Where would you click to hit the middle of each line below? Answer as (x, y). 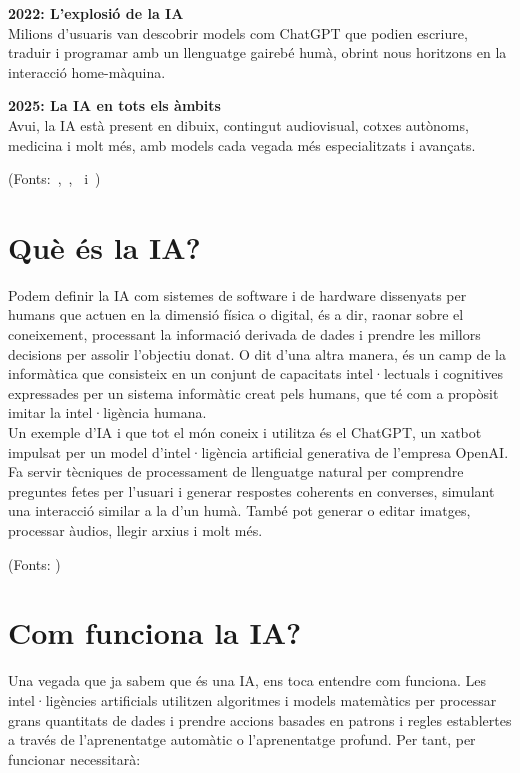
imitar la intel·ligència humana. (107, 412)
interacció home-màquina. (87, 71)
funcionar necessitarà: (74, 758)
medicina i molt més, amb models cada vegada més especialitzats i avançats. (242, 144)
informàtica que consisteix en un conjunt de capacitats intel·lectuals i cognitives (256, 373)
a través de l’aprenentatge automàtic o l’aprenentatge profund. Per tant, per (242, 739)
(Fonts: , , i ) (54, 178)
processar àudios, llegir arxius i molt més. (135, 530)
